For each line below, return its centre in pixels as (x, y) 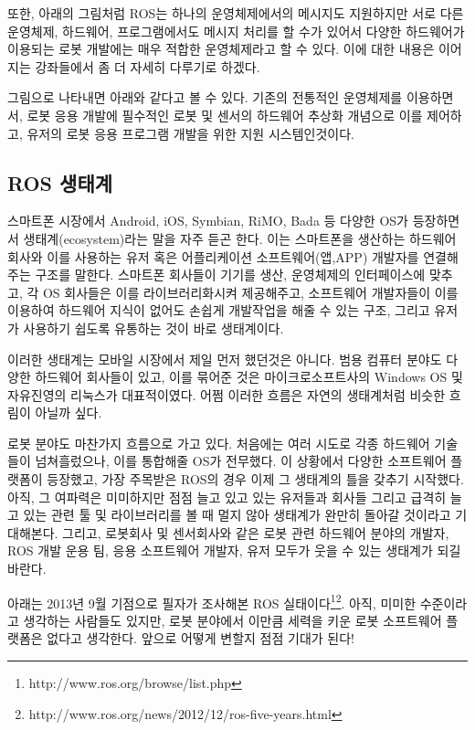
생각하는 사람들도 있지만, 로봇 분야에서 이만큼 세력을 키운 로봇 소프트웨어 (232, 620)
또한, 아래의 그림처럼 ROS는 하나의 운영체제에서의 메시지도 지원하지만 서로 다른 (236, 13)
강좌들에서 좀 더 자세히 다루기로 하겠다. (148, 66)
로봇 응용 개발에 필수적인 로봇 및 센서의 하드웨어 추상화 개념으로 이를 (225, 115)
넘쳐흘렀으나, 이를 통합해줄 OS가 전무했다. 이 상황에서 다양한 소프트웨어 (241, 461)
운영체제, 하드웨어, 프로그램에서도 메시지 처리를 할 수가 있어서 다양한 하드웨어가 (236, 31)
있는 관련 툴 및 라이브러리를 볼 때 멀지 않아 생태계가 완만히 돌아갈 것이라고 (237, 515)
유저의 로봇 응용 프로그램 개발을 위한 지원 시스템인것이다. (190, 133)
